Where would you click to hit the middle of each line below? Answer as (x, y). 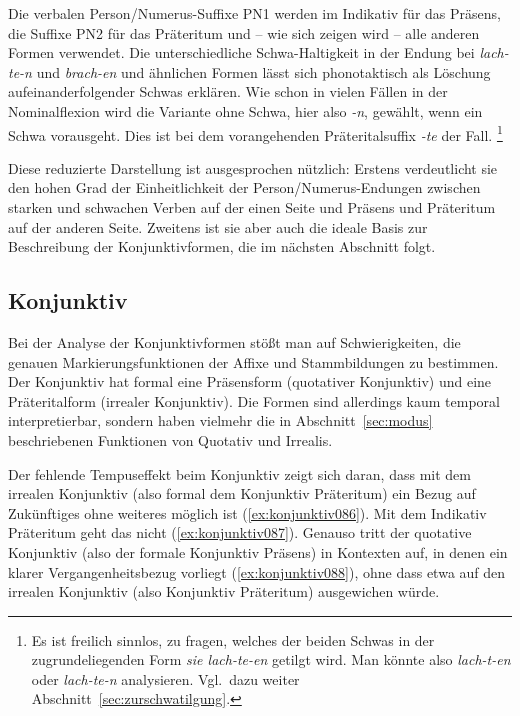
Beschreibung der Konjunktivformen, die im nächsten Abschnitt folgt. (222, 246)
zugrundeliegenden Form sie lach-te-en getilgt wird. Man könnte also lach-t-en (271, 659)
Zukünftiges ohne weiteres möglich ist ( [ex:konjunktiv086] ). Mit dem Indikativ (247, 512)
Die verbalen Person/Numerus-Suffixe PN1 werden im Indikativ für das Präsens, (254, 13)
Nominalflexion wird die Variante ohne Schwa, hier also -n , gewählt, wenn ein (245, 110)
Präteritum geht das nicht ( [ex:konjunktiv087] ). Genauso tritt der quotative (240, 532)
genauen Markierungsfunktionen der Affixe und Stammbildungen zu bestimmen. (253, 361)
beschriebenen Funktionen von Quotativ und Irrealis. (170, 439)
